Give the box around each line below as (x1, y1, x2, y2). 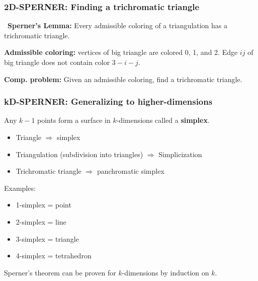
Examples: (4, 182, 36, 193)
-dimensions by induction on (122, 267, 209, 277)
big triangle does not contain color (4, 57, 110, 67)
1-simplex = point (16, 199, 71, 210)
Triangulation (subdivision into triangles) (16, 149, 143, 159)
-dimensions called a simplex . (116, 115, 210, 125)
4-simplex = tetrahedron (16, 250, 92, 261)
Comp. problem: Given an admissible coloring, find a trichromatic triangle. (4, 74, 242, 84)
